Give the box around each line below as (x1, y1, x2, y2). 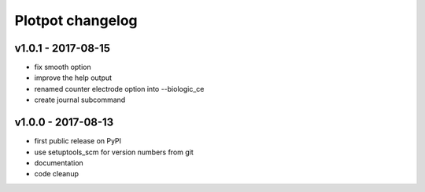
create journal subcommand (34, 95, 126, 105)
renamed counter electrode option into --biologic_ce (34, 84, 205, 93)
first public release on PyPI (34, 136, 122, 146)
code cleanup (34, 169, 79, 179)
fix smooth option (34, 63, 91, 72)
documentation (34, 158, 84, 168)
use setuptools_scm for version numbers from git (34, 147, 194, 157)
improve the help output (34, 73, 113, 82)
